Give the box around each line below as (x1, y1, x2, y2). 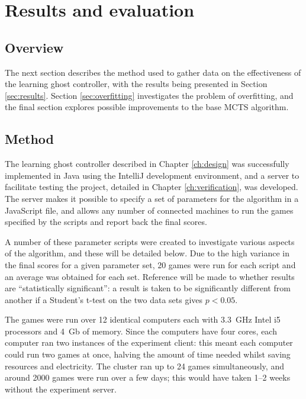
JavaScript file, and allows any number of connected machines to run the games (5, 204, 294, 216)
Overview (5, 38, 64, 56)
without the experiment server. (5, 382, 117, 395)
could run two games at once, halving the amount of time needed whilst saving (5, 348, 291, 361)
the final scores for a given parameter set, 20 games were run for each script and (5, 258, 296, 271)
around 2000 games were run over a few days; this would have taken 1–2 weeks (5, 371, 291, 384)
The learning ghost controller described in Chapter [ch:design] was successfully (5, 157, 289, 170)
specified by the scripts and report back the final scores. (5, 215, 207, 228)
